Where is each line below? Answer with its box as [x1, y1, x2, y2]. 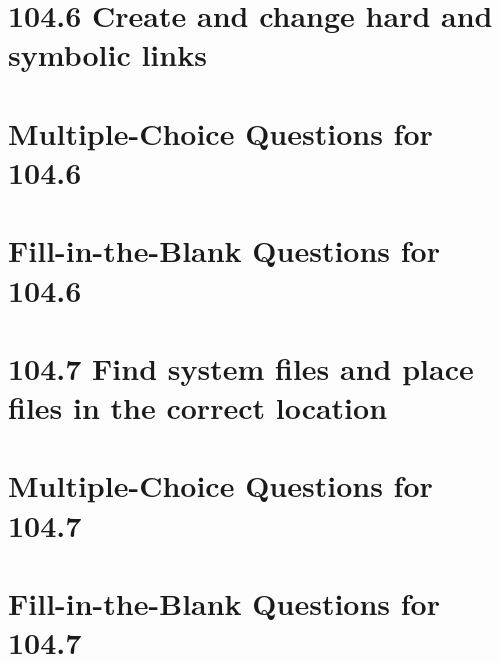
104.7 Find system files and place [8, 347, 474, 388]
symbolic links [8, 34, 207, 75]
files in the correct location [8, 387, 388, 428]
